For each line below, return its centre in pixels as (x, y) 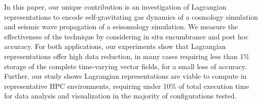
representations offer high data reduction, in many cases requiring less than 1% (127, 56)
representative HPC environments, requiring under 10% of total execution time (127, 86)
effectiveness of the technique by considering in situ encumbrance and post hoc (126, 36)
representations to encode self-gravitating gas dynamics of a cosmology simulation (131, 16)
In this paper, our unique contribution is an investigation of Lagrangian (115, 7)
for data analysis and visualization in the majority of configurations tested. (120, 96)
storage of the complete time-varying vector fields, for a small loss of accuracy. (126, 66)
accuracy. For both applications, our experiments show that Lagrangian (115, 46)
